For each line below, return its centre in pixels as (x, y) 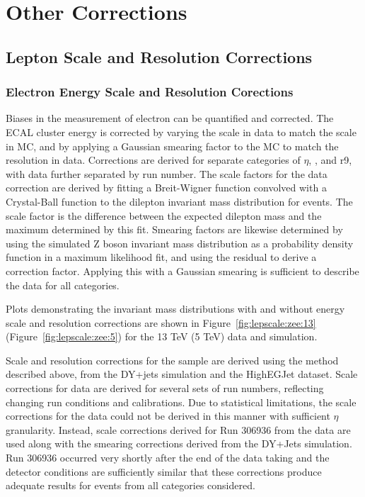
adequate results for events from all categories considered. (131, 485)
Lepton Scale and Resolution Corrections (159, 56)
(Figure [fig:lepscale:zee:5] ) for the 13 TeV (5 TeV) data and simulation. (162, 336)
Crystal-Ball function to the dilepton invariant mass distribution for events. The (179, 201)
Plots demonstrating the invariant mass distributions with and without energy (175, 309)
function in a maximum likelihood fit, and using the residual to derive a (161, 257)
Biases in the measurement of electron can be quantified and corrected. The (170, 118)
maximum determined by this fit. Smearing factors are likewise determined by (174, 229)
